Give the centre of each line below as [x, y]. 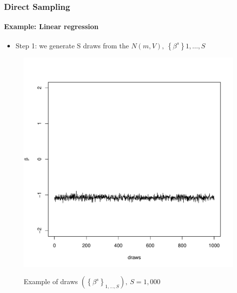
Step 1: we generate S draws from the [72, 45]
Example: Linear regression [51, 26]
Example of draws [51, 281]
